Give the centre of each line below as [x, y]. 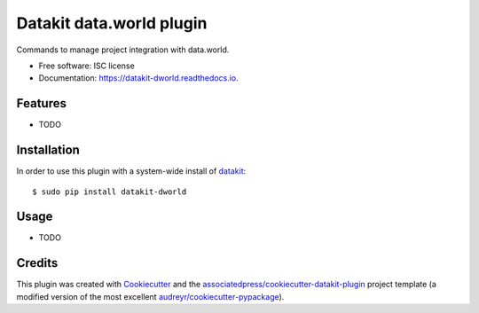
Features [41, 103]
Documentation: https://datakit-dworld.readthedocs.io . [138, 78]
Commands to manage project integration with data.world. [123, 50]
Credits [37, 263]
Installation [48, 150]
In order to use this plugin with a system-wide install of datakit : [131, 171]
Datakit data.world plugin [112, 23]
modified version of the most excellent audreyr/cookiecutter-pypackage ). [150, 296]
